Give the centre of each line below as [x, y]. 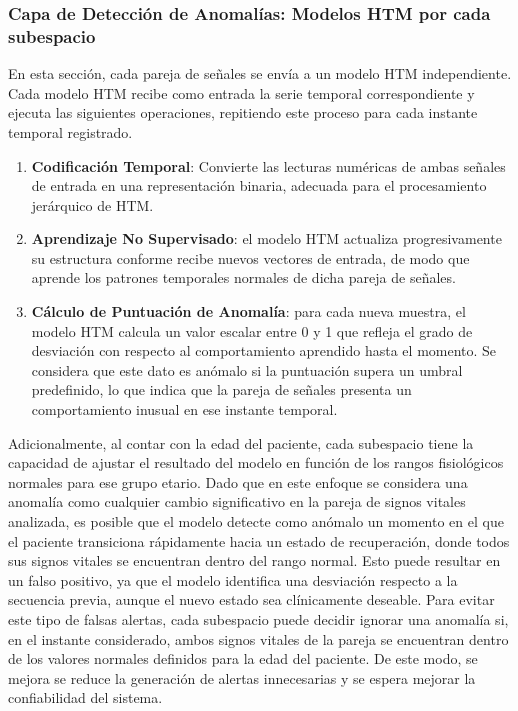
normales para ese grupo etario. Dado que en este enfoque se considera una [238, 481]
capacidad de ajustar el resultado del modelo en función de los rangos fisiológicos [256, 462]
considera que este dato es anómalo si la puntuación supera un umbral [247, 369]
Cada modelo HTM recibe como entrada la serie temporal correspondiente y [241, 92]
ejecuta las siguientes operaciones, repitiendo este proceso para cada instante [243, 112]
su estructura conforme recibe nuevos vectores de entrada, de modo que [250, 257]
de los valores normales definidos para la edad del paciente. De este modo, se [243, 658]
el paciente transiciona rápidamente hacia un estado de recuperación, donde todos [259, 540]
